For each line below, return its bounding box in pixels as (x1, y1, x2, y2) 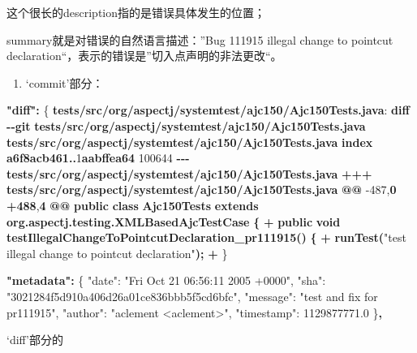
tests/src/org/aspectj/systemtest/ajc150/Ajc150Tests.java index (6, 133, 373, 150)
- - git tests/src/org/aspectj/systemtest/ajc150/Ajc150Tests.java (6, 117, 366, 134)
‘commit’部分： (25, 74, 104, 91)
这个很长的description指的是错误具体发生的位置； (6, 4, 266, 20)
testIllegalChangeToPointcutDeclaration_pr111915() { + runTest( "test (6, 229, 406, 246)
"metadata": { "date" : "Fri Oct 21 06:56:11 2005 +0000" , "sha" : (6, 272, 326, 289)
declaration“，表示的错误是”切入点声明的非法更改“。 (6, 47, 282, 64)
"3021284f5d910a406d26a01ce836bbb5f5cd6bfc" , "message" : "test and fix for (6, 287, 378, 304)
